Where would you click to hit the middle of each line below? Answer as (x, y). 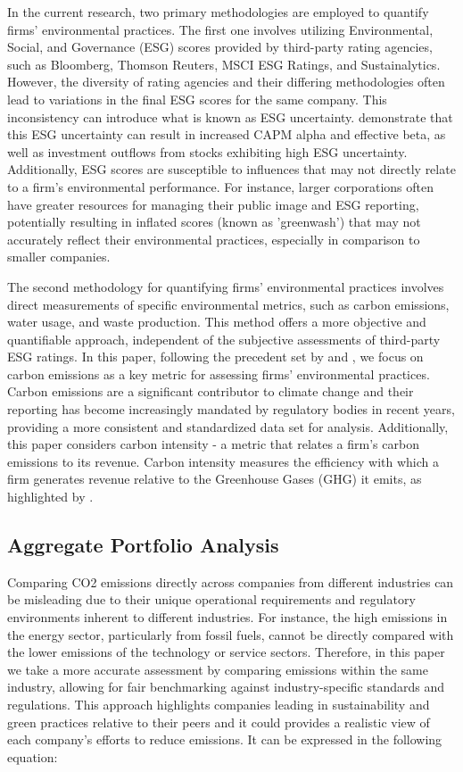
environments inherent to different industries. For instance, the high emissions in (227, 617)
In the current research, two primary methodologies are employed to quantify (218, 12)
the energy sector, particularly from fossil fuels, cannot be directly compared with (231, 634)
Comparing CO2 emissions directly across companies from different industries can (231, 581)
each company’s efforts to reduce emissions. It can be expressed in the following (225, 739)
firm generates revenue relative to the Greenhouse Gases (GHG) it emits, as (215, 479)
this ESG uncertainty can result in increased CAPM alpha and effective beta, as (227, 134)
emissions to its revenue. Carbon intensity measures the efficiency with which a (223, 461)
